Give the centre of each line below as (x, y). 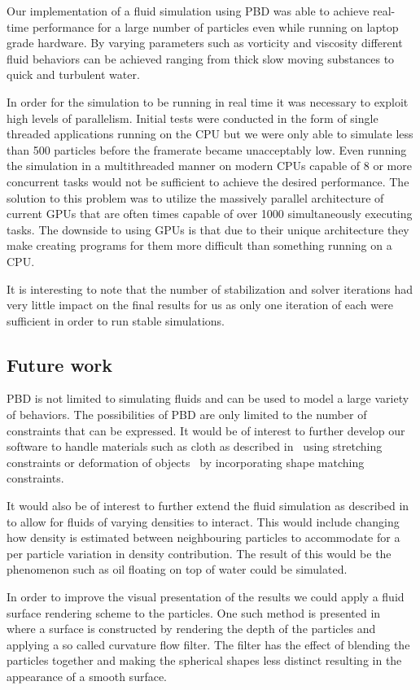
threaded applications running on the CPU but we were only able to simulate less (210, 134)
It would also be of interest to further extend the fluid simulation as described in (208, 506)
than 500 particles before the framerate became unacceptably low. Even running (207, 149)
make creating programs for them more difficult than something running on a (199, 245)
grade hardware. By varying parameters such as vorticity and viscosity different (205, 43)
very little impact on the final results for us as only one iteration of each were (200, 305)
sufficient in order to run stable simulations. (116, 320)
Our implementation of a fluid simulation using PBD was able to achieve (188, 11)
